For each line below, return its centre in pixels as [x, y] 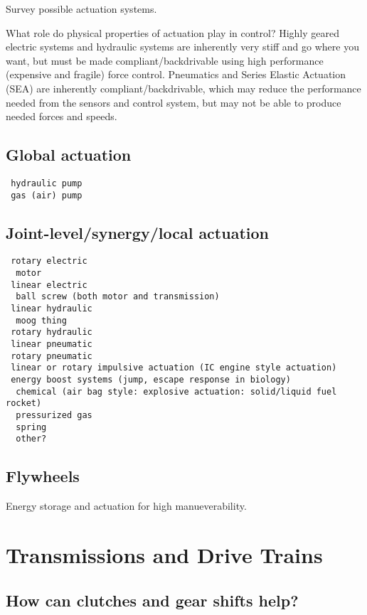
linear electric [49, 285]
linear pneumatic [52, 344]
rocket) [24, 403]
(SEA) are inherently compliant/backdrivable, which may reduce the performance [183, 88]
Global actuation [69, 155]
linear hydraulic [52, 309]
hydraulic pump [47, 183]
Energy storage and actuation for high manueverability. [126, 506]
